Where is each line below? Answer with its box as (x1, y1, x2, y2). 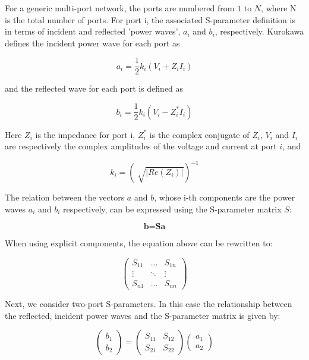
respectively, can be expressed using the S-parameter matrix (63, 202, 282, 215)
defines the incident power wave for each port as (5, 36, 180, 49)
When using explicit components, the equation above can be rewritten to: (5, 237, 273, 249)
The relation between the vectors (5, 191, 125, 204)
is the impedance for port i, (35, 128, 135, 140)
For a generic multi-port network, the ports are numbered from (5, 2, 235, 14)
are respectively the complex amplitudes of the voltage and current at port (5, 140, 277, 152)
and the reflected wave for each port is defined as (5, 82, 184, 95)
